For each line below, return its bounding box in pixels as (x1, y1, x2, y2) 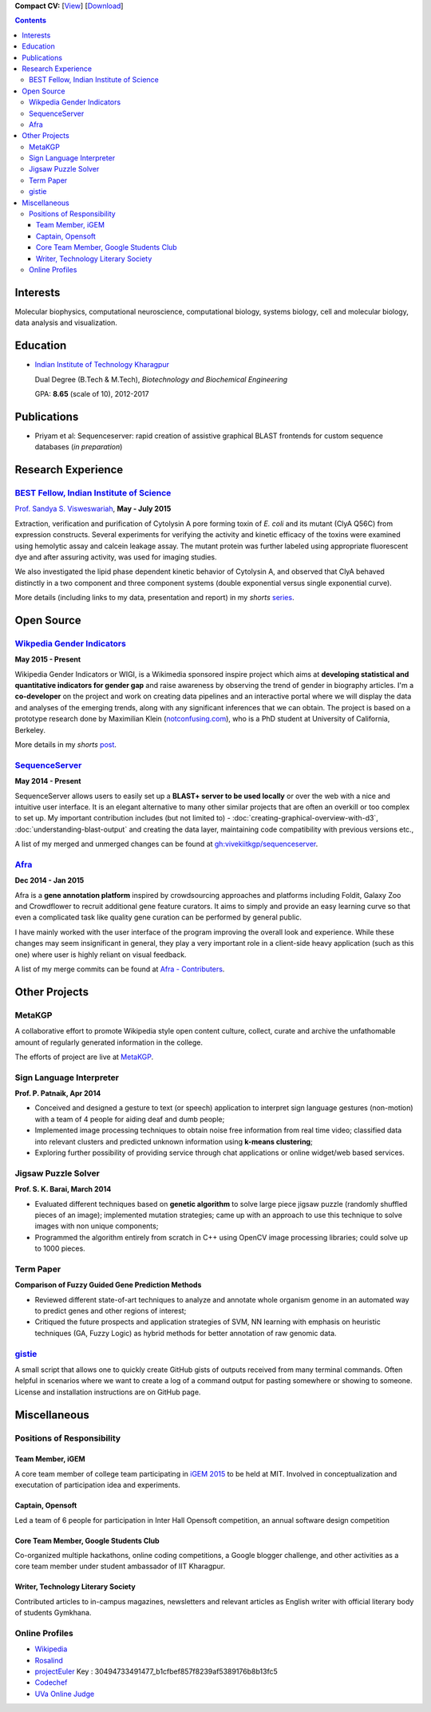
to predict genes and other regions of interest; (34, 1306, 187, 1316)
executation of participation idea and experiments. (14, 1481, 181, 1490)
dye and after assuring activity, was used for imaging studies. (14, 552, 217, 562)
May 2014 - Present (14, 777, 81, 786)
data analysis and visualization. (14, 318, 117, 327)
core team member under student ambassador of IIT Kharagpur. (14, 1561, 226, 1572)
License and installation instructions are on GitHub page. (14, 1387, 201, 1397)
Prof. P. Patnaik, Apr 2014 (14, 1089, 101, 1098)
